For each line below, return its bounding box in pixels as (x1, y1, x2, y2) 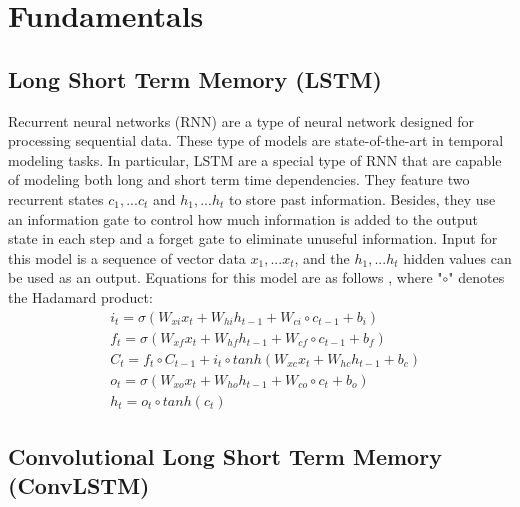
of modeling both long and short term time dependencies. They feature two (8, 169, 470, 190)
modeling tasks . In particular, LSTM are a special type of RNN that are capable (8, 149, 502, 170)
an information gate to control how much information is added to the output (8, 208, 479, 229)
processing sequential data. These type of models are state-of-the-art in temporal (8, 130, 504, 151)
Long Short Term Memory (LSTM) (8, 63, 382, 94)
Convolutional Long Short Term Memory (8, 441, 442, 472)
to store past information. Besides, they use (228, 188, 496, 209)
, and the (294, 247, 350, 268)
